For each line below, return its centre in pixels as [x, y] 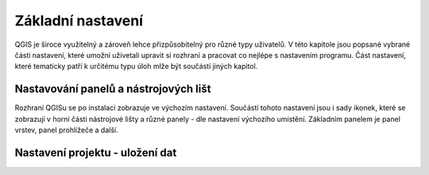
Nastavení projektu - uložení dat [96, 152]
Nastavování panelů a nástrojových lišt [113, 89]
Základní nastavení [79, 21]
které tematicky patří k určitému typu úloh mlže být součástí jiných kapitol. [136, 67]
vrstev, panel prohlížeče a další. [66, 130]
